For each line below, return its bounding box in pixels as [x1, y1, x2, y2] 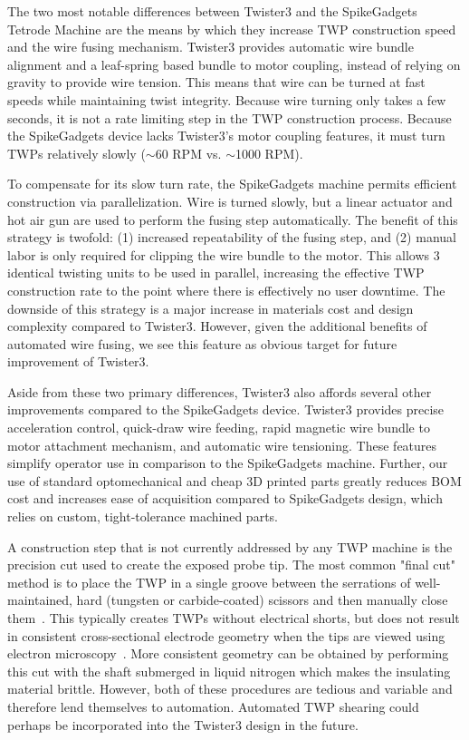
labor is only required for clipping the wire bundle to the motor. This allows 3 [7, 245, 440, 264]
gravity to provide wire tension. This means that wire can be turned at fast [7, 73, 426, 92]
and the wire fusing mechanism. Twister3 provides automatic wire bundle [7, 37, 414, 56]
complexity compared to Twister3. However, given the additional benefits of [7, 316, 427, 336]
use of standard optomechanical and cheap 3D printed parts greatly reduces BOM [7, 471, 462, 490]
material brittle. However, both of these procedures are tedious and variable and [7, 679, 453, 698]
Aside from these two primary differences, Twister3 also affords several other [7, 382, 432, 401]
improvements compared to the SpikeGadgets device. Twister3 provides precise [7, 400, 445, 419]
